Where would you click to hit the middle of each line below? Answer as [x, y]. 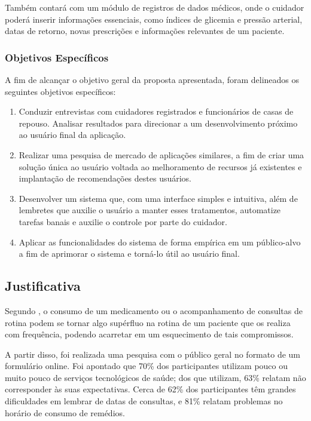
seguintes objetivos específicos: [60, 91]
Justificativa [43, 286]
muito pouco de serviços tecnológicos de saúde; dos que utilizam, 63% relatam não [155, 377]
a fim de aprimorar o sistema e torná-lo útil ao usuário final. [129, 253]
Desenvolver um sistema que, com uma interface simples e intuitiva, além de [158, 198]
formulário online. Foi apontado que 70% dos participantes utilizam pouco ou [147, 366]
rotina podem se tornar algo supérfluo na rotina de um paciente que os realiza [148, 322]
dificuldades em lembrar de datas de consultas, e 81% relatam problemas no [144, 401]
